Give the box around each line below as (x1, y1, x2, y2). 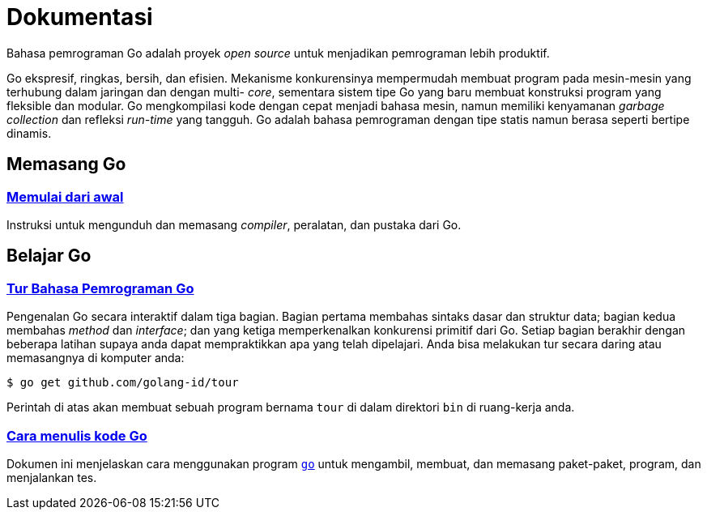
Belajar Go (6, 245, 92, 267)
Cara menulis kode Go (6, 427, 147, 444)
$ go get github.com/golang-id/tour (6, 376, 239, 390)
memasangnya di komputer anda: (6, 351, 185, 365)
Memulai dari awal (6, 188, 124, 205)
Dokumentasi (6, 3, 153, 31)
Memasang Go (6, 154, 126, 175)
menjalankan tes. (6, 470, 97, 484)
